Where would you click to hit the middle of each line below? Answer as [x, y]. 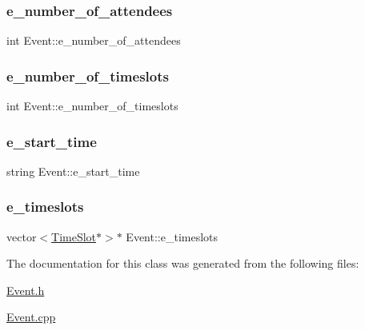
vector [22, 236]
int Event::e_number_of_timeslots [92, 106]
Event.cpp [31, 317]
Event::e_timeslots [172, 236]
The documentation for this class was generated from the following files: [183, 263]
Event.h [26, 290]
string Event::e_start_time [73, 171]
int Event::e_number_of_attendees [94, 40]
